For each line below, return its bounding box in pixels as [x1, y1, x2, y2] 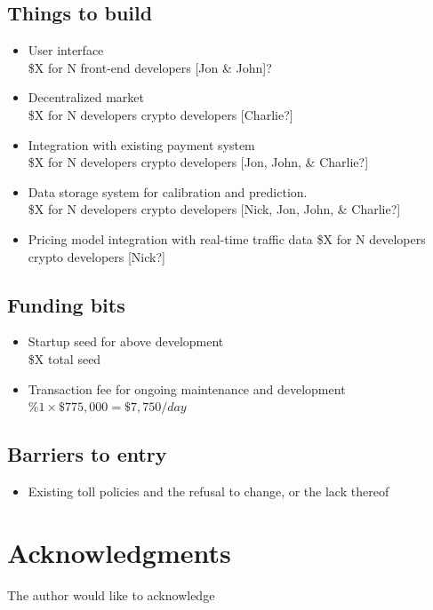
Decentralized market [28, 88, 144, 107]
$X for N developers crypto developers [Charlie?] [28, 105, 293, 123]
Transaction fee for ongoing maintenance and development [28, 379, 346, 398]
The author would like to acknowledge [7, 585, 215, 604]
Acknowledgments [7, 534, 231, 570]
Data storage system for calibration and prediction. [28, 182, 308, 201]
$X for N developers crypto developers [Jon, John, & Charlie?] [28, 153, 369, 171]
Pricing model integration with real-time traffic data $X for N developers [28, 229, 426, 248]
